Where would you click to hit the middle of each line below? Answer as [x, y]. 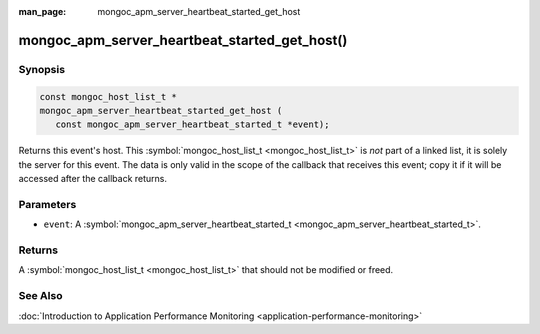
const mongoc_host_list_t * [108, 96]
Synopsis [41, 69]
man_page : [42, 11]
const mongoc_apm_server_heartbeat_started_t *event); [192, 124]
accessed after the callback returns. [93, 179]
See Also [40, 296]
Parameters [47, 204]
